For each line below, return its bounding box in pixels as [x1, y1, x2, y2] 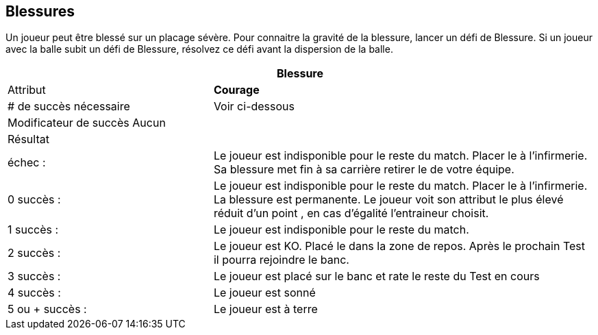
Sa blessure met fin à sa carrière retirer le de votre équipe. [213, 162, 514, 177]
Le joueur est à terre [213, 302, 318, 317]
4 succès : [8, 286, 61, 300]
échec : [8, 156, 46, 170]
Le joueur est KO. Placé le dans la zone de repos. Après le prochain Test [213, 239, 586, 253]
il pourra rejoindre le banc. [213, 253, 349, 267]
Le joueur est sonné [213, 286, 316, 300]
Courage [213, 83, 260, 97]
